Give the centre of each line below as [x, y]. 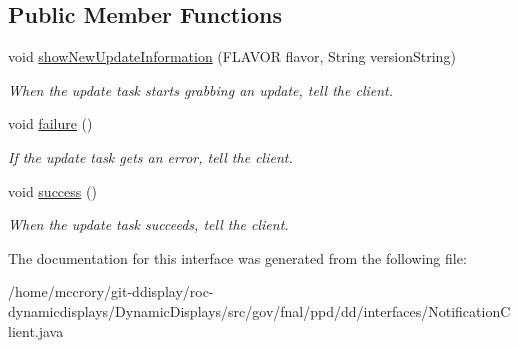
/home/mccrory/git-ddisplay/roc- [111, 291]
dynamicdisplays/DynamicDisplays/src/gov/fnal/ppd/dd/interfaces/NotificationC [259, 310]
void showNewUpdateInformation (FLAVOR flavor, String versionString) [232, 56]
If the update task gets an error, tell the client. [150, 156]
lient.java [36, 330]
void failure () [50, 123]
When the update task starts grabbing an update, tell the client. [201, 89]
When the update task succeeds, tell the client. [148, 224]
